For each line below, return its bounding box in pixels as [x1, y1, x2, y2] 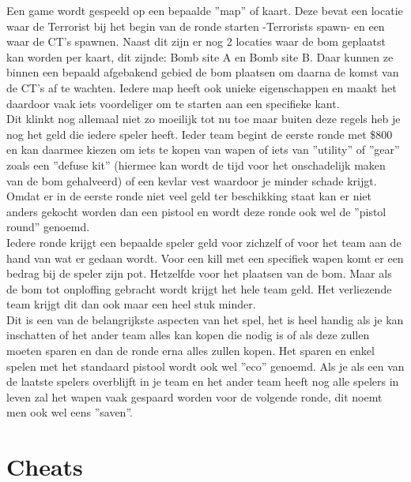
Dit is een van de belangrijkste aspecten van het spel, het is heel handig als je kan [6, 311, 404, 327]
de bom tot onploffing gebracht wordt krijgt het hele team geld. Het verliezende [6, 280, 392, 297]
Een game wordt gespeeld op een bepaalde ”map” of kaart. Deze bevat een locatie [6, 2, 403, 18]
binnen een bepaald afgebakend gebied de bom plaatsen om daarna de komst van [6, 64, 399, 80]
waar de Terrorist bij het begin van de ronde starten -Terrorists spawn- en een [6, 17, 385, 34]
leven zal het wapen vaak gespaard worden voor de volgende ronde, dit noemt [6, 388, 383, 405]
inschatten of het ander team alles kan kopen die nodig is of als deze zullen [6, 327, 370, 343]
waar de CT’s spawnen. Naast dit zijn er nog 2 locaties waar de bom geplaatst [6, 33, 386, 50]
